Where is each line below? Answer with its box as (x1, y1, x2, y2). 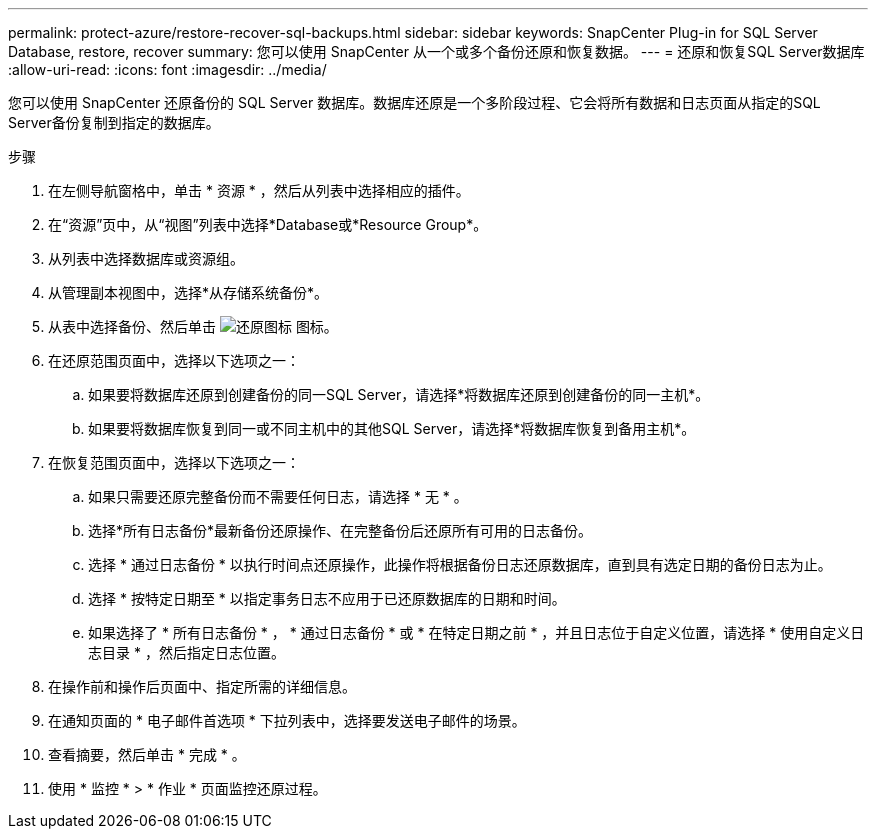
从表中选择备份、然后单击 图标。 (48, 318, 338, 335)
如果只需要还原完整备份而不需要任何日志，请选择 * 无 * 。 (88, 488, 468, 505)
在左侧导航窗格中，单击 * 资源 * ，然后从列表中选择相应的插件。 (48, 182, 470, 199)
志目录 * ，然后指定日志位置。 (88, 644, 285, 661)
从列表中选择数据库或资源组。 (48, 250, 244, 267)
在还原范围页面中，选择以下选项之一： (48, 352, 300, 369)
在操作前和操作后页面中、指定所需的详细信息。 (48, 678, 356, 695)
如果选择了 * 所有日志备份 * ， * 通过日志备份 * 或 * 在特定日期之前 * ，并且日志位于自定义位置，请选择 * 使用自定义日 (88, 624, 865, 641)
